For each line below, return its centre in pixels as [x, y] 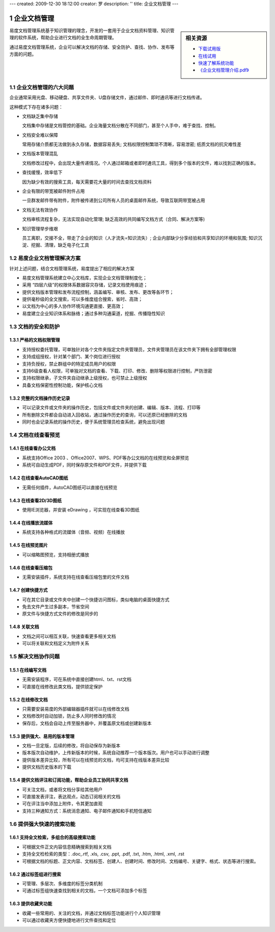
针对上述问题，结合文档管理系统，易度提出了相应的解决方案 [72, 268]
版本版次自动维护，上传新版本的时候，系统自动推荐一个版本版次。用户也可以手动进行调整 [116, 753]
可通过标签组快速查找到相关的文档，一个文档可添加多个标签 [85, 891]
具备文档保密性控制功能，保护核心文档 [62, 385]
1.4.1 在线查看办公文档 [33, 448]
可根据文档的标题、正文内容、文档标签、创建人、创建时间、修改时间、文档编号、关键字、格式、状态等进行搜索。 [140, 861]
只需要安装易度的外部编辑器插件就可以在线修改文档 [76, 709]
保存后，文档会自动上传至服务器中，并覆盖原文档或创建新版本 [87, 723]
